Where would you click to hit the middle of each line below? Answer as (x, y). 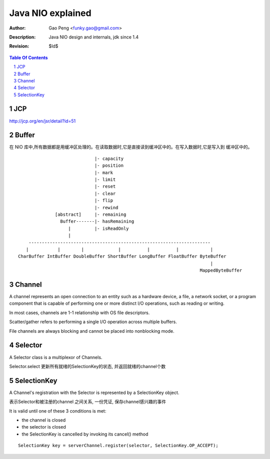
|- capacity (109, 158)
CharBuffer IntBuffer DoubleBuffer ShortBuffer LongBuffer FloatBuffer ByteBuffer (122, 256)
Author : (17, 28)
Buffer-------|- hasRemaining (97, 222)
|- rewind (106, 208)
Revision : (19, 46)
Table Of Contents (28, 57)
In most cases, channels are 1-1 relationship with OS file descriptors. (79, 313)
